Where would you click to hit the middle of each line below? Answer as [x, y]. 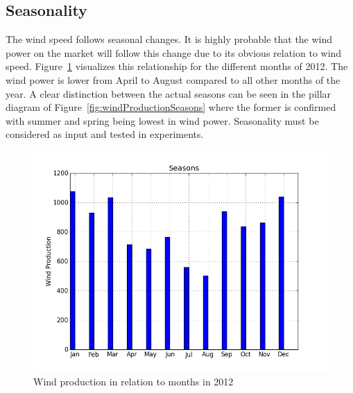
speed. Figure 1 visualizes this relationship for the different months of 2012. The [177, 66]
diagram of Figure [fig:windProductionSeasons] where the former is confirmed [171, 107]
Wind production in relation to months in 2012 [134, 381]
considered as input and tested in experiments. [105, 134]
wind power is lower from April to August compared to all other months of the [173, 79]
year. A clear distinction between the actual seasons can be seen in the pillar [169, 93]
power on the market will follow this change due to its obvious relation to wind [174, 52]
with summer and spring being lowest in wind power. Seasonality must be [162, 120]
